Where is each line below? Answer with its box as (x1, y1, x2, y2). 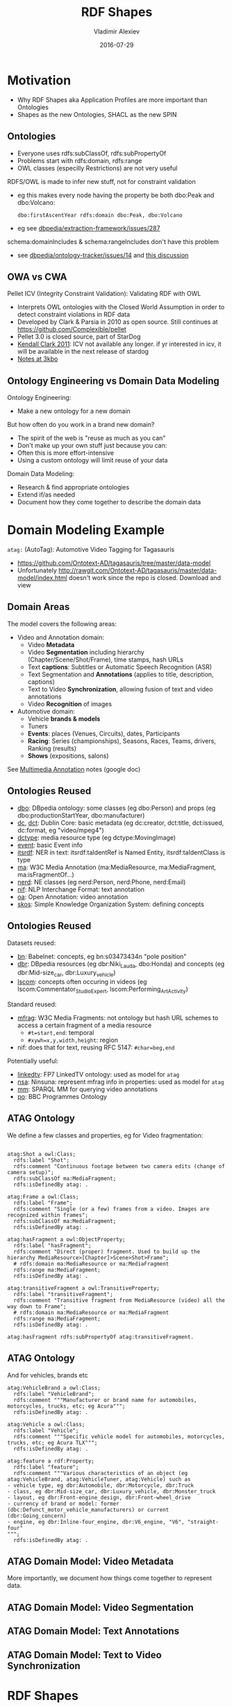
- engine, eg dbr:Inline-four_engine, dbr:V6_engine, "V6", (7, 1518, 185, 1525)
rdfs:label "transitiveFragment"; (13, 1291, 113, 1297)
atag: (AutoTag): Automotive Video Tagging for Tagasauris (7, 545, 175, 554)
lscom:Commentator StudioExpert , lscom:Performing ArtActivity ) (17, 985, 189, 995)
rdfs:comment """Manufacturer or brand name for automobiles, (13, 1396, 197, 1403)
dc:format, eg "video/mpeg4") (17, 826, 104, 834)
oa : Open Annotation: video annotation (17, 892, 129, 901)
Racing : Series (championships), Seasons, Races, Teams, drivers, (27, 736, 217, 745)
